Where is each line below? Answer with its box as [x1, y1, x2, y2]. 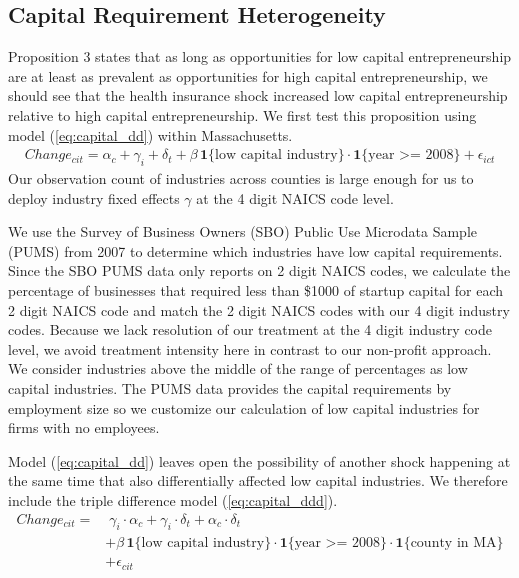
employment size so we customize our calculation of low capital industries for [8, 397, 480, 418]
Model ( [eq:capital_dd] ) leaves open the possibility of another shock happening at [8, 450, 511, 471]
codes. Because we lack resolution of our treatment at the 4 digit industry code [8, 319, 493, 340]
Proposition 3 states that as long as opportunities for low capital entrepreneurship [8, 46, 512, 67]
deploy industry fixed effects [8, 187, 180, 208]
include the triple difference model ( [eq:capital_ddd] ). [8, 489, 338, 510]
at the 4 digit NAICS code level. [196, 187, 394, 208]
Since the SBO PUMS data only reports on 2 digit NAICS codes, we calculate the [8, 260, 511, 281]
